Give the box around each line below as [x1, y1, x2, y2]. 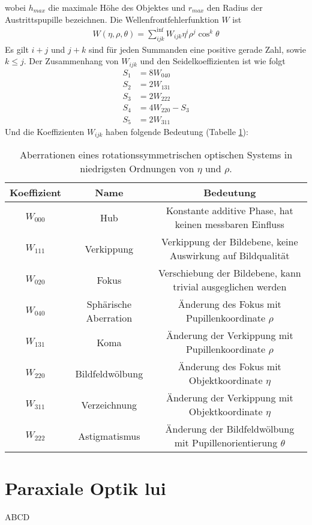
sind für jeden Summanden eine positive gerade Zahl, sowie [88, 43, 306, 55]
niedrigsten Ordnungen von [80, 161, 194, 176]
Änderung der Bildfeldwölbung [165, 422, 295, 436]
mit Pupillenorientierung [174, 436, 278, 450]
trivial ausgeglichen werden [173, 280, 287, 294]
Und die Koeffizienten [5, 125, 85, 137]
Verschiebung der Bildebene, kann [158, 266, 301, 280]
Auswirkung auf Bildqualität [170, 248, 290, 263]
